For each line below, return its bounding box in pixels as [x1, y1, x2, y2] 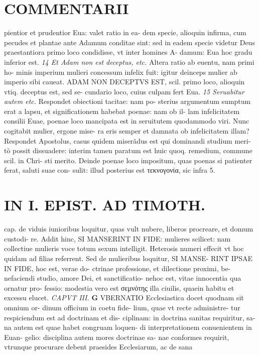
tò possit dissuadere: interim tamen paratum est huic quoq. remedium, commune [4, 145, 252, 156]
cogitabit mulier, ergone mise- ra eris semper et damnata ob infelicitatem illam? [4, 126, 249, 136]
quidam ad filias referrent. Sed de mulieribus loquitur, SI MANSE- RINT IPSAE [4, 253, 253, 263]
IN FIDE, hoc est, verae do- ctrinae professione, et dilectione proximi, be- [4, 263, 231, 273]
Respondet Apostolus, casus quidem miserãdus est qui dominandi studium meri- [4, 135, 251, 146]
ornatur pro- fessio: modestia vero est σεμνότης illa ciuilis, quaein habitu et [4, 282, 234, 293]
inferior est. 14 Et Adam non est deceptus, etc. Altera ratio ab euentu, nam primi [4, 56, 254, 67]
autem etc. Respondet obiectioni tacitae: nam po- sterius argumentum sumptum [4, 96, 251, 106]
